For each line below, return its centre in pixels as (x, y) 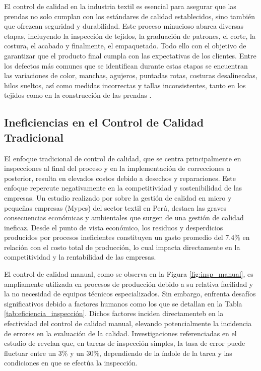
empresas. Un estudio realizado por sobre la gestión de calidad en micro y (118, 197)
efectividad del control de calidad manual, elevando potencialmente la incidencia (128, 323)
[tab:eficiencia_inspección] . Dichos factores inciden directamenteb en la (114, 313)
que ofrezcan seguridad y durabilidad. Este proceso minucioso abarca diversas (124, 26)
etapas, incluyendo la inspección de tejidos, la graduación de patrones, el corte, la (130, 36)
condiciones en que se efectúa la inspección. (71, 363)
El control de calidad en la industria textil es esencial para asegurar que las (120, 6)
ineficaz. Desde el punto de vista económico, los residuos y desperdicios (114, 227)
